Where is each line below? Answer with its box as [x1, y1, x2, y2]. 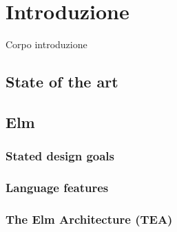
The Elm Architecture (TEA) [6, 210, 173, 227]
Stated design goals [6, 147, 115, 165]
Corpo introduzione [6, 37, 87, 52]
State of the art [6, 71, 118, 92]
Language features [6, 179, 109, 196]
